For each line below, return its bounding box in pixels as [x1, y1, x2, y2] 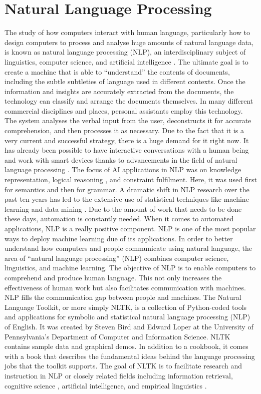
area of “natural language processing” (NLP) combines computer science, [5, 252, 229, 263]
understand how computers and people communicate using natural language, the [5, 243, 252, 253]
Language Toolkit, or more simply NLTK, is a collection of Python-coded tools [5, 301, 247, 312]
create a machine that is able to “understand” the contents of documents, [5, 66, 230, 77]
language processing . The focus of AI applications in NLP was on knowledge [5, 164, 241, 175]
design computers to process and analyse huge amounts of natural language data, [5, 37, 254, 47]
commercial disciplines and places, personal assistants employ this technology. [5, 105, 243, 116]
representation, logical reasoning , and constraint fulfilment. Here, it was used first [5, 174, 257, 185]
